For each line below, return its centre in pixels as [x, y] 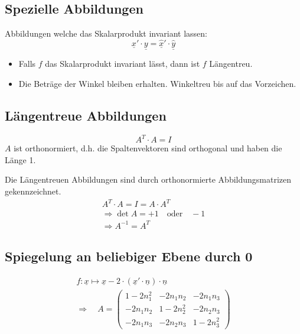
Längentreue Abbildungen [86, 115]
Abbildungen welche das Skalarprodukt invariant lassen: [106, 33]
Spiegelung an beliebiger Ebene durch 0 [129, 256]
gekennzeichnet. [33, 191]
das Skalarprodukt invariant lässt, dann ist [123, 64]
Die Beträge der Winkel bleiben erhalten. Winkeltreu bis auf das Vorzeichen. [157, 83]
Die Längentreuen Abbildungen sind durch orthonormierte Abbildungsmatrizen [148, 179]
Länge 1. [20, 159]
